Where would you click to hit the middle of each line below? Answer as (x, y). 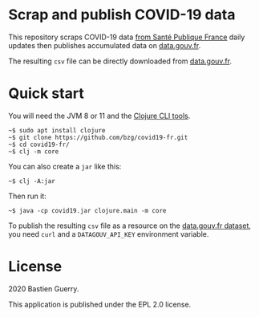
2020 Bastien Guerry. (44, 289)
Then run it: (27, 196)
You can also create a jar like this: (65, 166)
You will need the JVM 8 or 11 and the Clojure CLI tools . (99, 116)
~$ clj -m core (34, 151)
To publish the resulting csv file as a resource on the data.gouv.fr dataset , (129, 226)
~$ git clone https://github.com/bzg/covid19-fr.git (98, 137)
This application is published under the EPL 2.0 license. (100, 304)
